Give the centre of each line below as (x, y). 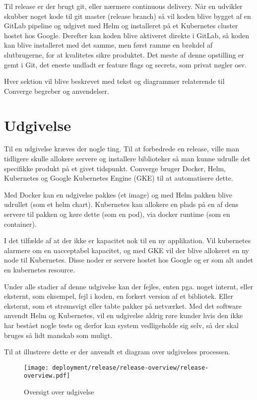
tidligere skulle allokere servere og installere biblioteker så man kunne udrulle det (127, 159)
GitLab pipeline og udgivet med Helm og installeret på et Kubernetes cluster (121, 26)
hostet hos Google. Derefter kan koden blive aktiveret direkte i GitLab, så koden (127, 35)
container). (20, 224)
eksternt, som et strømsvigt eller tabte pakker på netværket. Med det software (123, 305)
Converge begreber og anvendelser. (57, 91)
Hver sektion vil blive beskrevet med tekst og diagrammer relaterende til (114, 81)
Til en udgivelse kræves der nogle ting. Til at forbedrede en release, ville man (122, 149)
